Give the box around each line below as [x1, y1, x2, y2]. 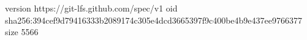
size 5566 [5, 25, 39, 38]
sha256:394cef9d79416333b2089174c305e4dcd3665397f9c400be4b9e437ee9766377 [5, 13, 303, 26]
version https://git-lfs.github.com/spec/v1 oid [5, 2, 178, 14]
